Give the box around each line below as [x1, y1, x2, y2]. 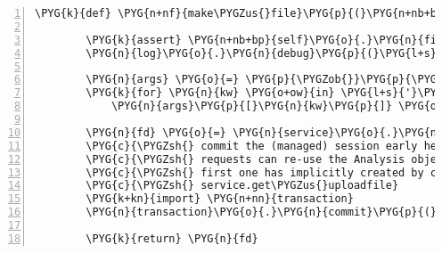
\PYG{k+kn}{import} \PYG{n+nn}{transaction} [86, 192, 354, 206]
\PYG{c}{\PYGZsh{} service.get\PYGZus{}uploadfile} [86, 179, 399, 192]
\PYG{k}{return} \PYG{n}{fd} [86, 232, 258, 245]
